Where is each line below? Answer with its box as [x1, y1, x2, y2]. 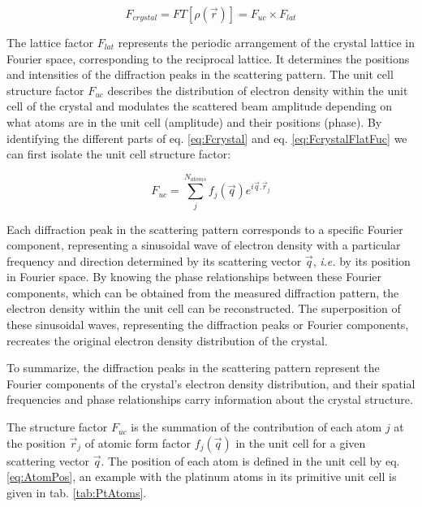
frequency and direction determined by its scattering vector [6, 252, 302, 269]
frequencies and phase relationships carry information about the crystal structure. [6, 391, 413, 408]
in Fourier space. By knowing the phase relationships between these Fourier [6, 268, 381, 285]
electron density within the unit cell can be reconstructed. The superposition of [6, 300, 401, 317]
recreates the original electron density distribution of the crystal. [6, 331, 328, 349]
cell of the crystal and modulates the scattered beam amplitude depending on [6, 97, 393, 115]
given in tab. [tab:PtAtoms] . [6, 483, 147, 500]
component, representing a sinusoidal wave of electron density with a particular [6, 236, 401, 253]
